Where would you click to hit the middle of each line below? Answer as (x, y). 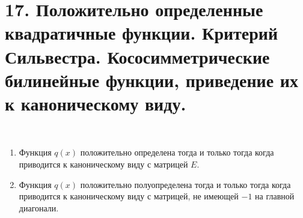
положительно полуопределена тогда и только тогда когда (185, 184)
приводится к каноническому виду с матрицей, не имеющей (129, 196)
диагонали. (39, 207)
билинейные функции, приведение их (151, 80)
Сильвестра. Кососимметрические (137, 56)
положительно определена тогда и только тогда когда (177, 152)
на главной (275, 196)
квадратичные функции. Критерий (142, 33)
